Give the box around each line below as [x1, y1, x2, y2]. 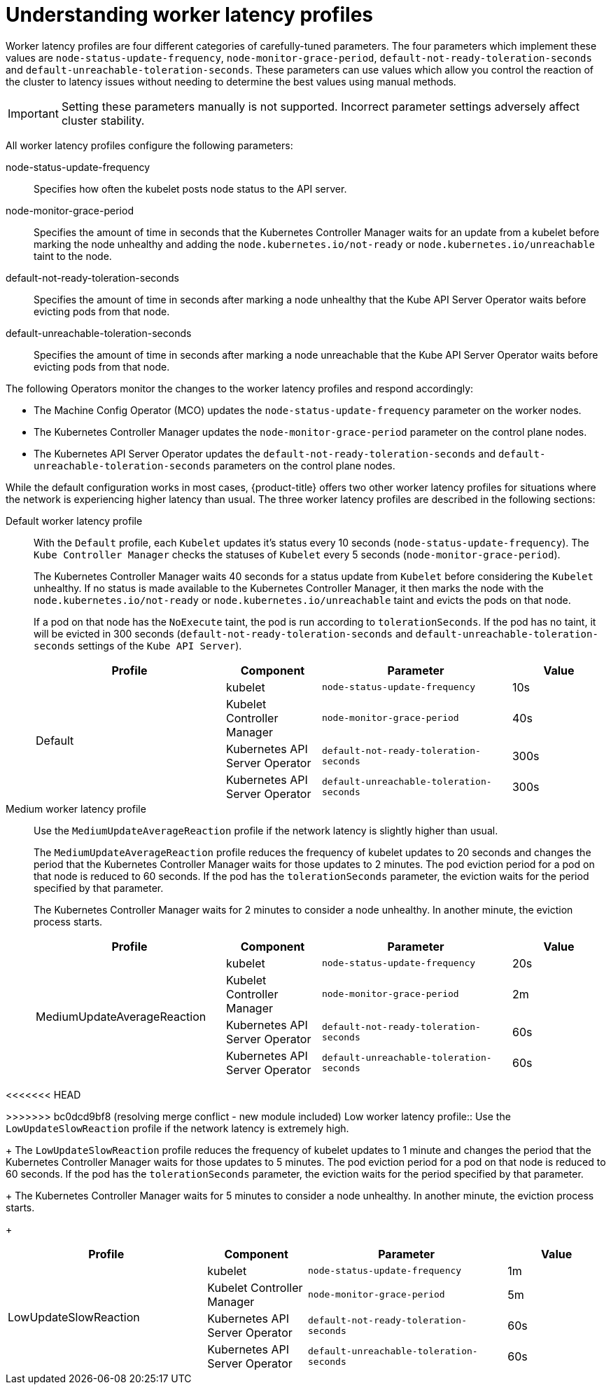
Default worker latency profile [6, 514, 143, 527]
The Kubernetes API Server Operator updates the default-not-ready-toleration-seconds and [34, 447, 496, 460]
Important [8, 106, 59, 121]
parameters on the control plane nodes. [213, 459, 395, 472]
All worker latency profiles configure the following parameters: [6, 139, 293, 151]
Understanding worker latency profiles [6, 3, 374, 27]
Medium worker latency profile [6, 802, 146, 815]
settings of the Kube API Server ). [77, 639, 242, 652]
